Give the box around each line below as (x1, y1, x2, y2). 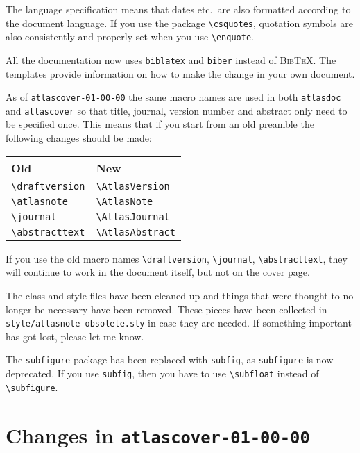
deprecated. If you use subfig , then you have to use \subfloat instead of (6, 366, 319, 380)
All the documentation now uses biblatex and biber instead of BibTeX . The (6, 52, 336, 67)
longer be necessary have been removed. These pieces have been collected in (6, 302, 327, 316)
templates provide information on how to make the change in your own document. (6, 66, 355, 81)
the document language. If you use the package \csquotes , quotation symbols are (6, 15, 354, 30)
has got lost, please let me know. (6, 329, 144, 343)
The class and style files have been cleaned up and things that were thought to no (6, 288, 354, 302)
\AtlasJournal (96, 211, 170, 222)
